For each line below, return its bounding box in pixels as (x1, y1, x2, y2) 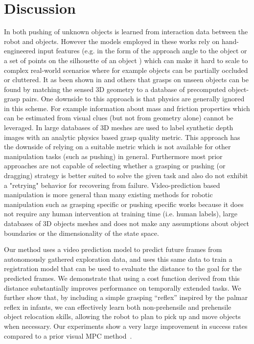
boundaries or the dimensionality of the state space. (4, 228, 159, 238)
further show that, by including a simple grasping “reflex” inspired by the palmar (4, 292, 248, 302)
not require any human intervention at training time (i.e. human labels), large (4, 208, 238, 219)
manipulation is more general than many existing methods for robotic (4, 189, 213, 200)
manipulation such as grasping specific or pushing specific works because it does (4, 199, 244, 209)
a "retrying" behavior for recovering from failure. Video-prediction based (4, 180, 220, 190)
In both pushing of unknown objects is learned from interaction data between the (4, 26, 248, 37)
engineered (4, 46, 36, 56)
